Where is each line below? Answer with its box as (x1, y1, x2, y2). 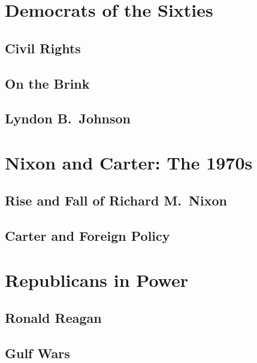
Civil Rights (5, 38, 81, 57)
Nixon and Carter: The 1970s (5, 150, 253, 174)
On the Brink (5, 74, 90, 92)
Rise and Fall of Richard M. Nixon (5, 191, 227, 210)
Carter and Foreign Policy (5, 226, 170, 245)
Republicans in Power (5, 267, 189, 292)
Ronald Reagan (5, 308, 102, 327)
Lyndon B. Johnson (5, 109, 131, 128)
